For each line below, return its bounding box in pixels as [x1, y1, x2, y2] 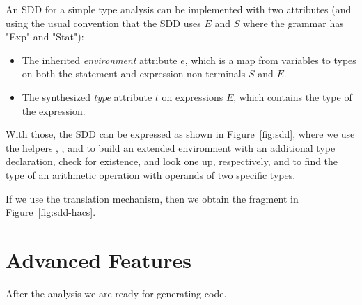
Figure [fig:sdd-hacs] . [6, 205, 96, 219]
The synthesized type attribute [22, 89, 152, 104]
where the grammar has [242, 15, 344, 30]
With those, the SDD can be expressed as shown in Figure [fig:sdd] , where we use [6, 127, 355, 141]
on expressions [162, 89, 223, 104]
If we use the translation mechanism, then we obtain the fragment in [6, 191, 299, 205]
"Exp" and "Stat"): [6, 29, 84, 44]
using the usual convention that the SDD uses [6, 15, 201, 30]
